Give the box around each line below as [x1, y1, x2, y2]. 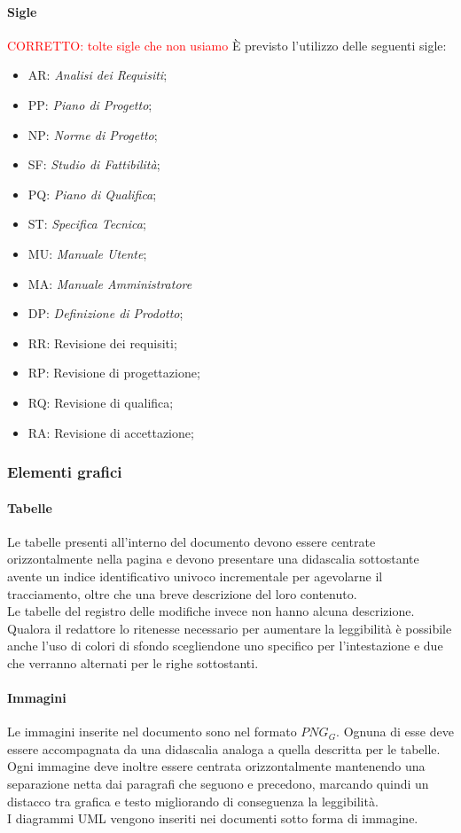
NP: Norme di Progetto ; [27, 125, 158, 144]
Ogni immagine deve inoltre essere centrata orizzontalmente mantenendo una [7, 757, 426, 775]
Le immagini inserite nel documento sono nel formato [7, 722, 297, 741]
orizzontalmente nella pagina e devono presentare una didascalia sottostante [7, 549, 419, 568]
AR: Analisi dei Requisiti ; [27, 66, 168, 84]
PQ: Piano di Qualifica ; [27, 184, 157, 203]
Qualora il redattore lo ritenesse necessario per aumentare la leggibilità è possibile [7, 619, 452, 637]
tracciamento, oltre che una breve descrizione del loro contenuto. [7, 584, 357, 603]
